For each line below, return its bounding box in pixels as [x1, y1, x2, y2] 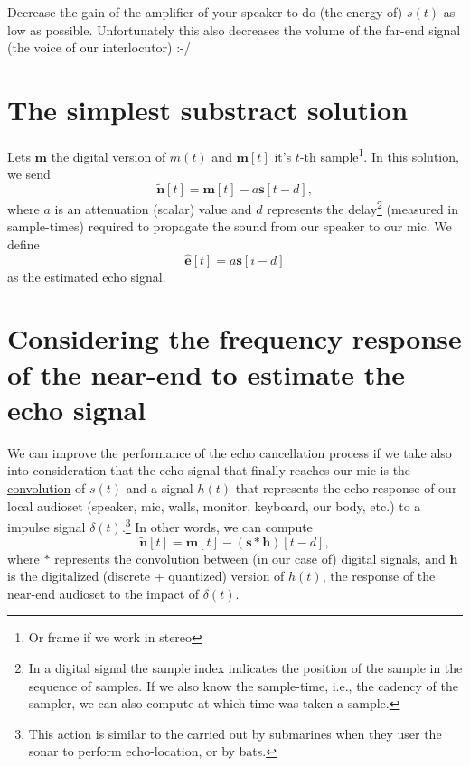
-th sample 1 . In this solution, [299, 144, 459, 165]
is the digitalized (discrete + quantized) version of [7, 566, 285, 585]
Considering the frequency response [7, 320, 462, 357]
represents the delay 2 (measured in [267, 196, 459, 218]
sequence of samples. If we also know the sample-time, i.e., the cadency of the [28, 676, 458, 695]
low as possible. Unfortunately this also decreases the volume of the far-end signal [7, 20, 461, 39]
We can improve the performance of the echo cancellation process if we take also [7, 443, 452, 462]
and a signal [126, 478, 193, 497]
